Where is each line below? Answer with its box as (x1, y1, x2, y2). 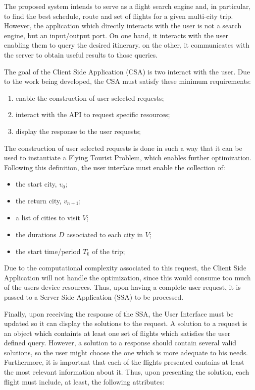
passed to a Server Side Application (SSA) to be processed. (4, 291, 184, 302)
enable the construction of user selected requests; (15, 92, 164, 103)
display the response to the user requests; (15, 126, 141, 136)
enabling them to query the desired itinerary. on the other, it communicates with (4, 40, 250, 50)
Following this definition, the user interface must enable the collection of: (4, 162, 225, 172)
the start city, (15, 179, 57, 189)
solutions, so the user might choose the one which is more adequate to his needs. (4, 347, 248, 357)
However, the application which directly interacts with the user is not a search (4, 20, 242, 31)
